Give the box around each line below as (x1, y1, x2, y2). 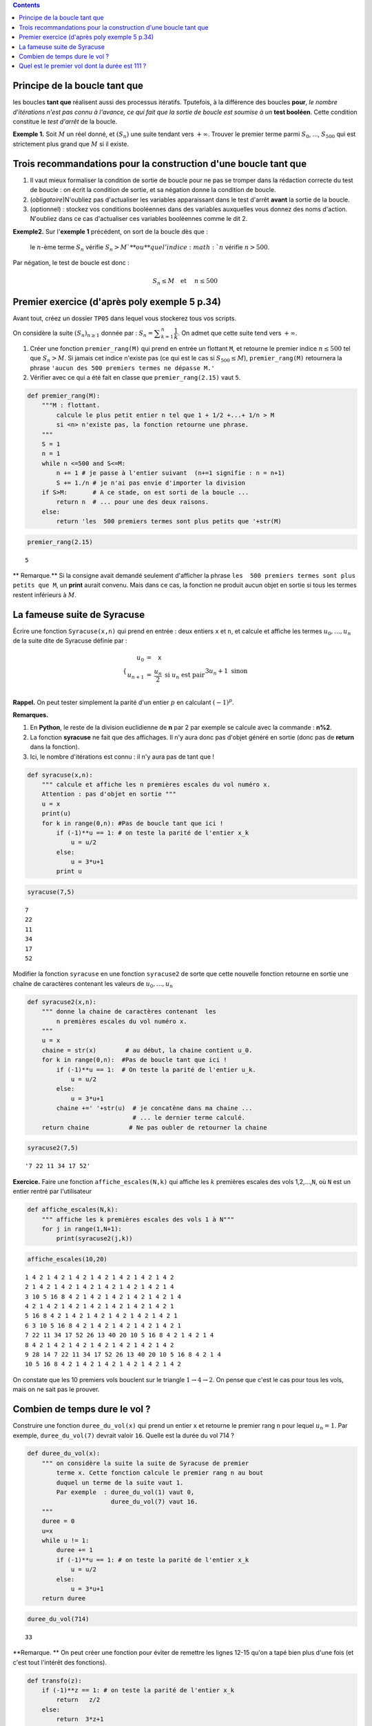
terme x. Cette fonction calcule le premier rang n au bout (56, 1469, 264, 1477)
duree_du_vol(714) (27, 1615, 90, 1622)
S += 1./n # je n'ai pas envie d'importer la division (56, 478, 246, 487)
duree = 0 (41, 1517, 75, 1525)
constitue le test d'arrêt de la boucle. (12, 117, 117, 126)
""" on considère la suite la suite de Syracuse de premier (41, 1459, 249, 1467)
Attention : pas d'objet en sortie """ (41, 791, 177, 798)
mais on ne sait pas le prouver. (12, 1385, 100, 1394)
